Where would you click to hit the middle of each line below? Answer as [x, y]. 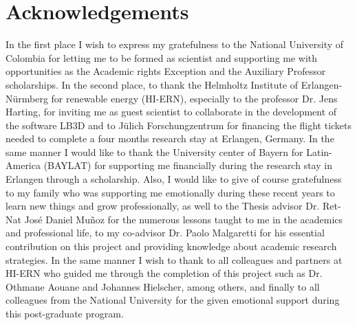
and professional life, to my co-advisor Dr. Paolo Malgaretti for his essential [165, 233]
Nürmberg [27, 98]
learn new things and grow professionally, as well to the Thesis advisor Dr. [163, 206]
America [23, 165]
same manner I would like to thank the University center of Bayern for [154, 152]
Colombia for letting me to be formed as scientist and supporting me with [162, 57]
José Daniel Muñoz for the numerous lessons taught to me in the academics [184, 219]
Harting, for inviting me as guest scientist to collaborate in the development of [171, 112]
